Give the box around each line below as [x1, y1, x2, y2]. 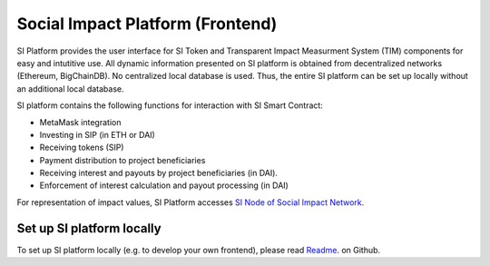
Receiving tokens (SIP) [39, 142, 124, 153]
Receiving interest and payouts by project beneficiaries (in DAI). [39, 168, 279, 179]
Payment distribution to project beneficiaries [39, 154, 206, 165]
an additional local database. [16, 83, 124, 94]
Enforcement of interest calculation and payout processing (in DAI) [39, 180, 289, 191]
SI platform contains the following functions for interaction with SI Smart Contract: [16, 100, 324, 111]
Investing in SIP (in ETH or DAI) [39, 129, 156, 140]
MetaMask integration [39, 116, 122, 127]
